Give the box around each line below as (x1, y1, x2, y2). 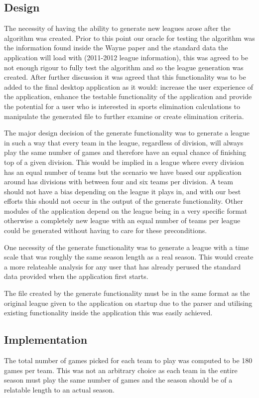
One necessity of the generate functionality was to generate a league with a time (4, 242, 249, 252)
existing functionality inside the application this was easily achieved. (4, 307, 213, 318)
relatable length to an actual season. (4, 384, 115, 395)
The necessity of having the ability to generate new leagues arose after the (4, 23, 231, 33)
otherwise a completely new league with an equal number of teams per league (4, 215, 241, 226)
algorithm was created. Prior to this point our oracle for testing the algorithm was (4, 32, 255, 43)
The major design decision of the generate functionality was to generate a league (4, 128, 250, 138)
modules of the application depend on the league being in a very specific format (4, 205, 248, 216)
